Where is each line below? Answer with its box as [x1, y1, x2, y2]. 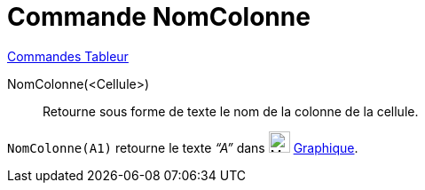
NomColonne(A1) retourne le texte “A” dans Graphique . [7, 139, 358, 155]
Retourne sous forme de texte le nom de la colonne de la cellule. [43, 103, 419, 119]
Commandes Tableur [7, 48, 129, 64]
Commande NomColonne [7, 2, 311, 32]
